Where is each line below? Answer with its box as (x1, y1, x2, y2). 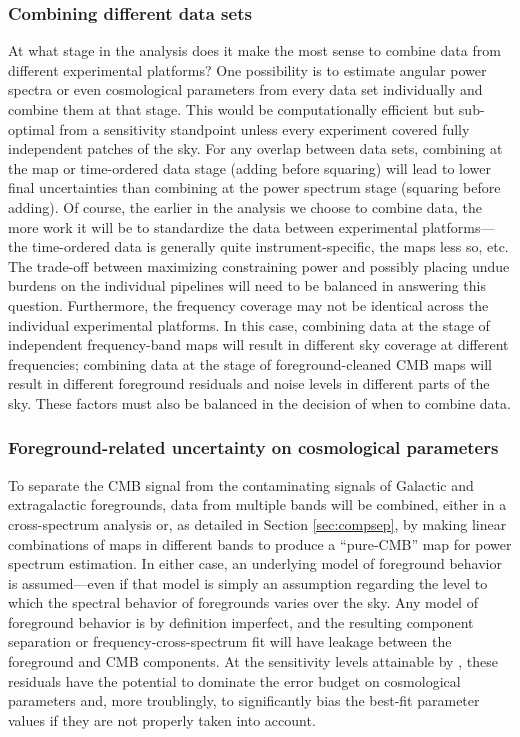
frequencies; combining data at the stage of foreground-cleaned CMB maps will (8, 353, 492, 374)
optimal (8, 118, 55, 139)
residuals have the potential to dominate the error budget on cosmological (8, 670, 461, 691)
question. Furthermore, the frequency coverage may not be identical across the (8, 294, 489, 315)
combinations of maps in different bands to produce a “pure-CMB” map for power (8, 533, 512, 554)
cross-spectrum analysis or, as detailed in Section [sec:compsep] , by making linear (8, 513, 507, 534)
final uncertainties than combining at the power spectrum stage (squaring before (8, 177, 501, 198)
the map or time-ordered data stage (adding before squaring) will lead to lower (8, 157, 491, 178)
